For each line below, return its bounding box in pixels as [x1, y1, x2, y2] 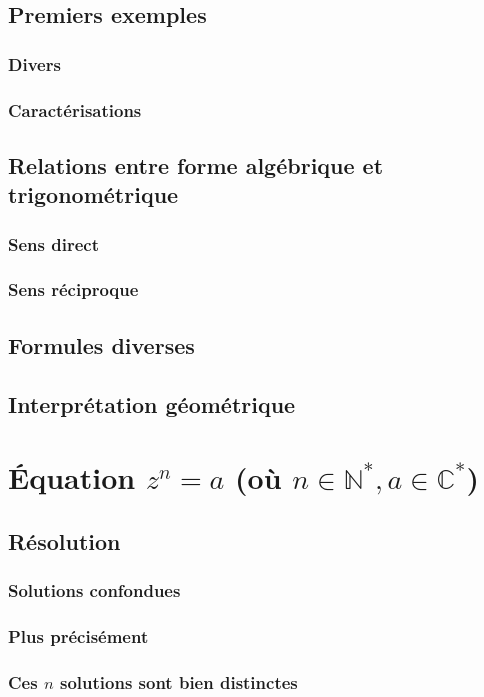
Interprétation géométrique [8, 388, 296, 419]
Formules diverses [8, 329, 195, 360]
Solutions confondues [8, 577, 181, 602]
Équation [8, 457, 136, 498]
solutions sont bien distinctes [60, 669, 298, 694]
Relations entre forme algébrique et [8, 149, 384, 180]
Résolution [8, 525, 121, 556]
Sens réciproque [8, 277, 139, 302]
